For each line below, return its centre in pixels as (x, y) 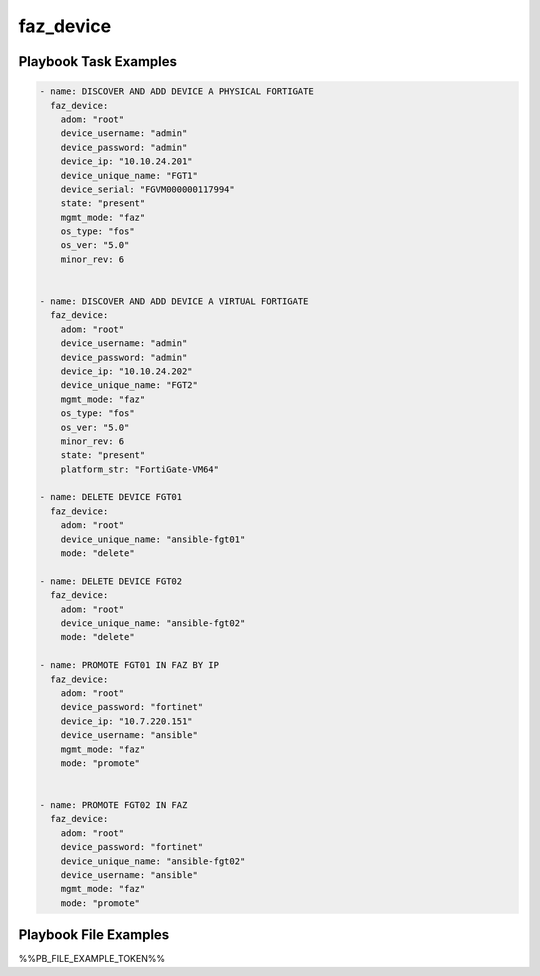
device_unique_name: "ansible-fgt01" (153, 539)
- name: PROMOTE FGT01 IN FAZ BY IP (129, 665)
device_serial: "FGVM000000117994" (147, 189)
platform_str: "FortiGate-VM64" (140, 469)
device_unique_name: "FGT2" (129, 385)
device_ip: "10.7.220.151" (127, 721)
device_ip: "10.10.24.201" (127, 161)
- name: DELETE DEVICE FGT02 (111, 581)
